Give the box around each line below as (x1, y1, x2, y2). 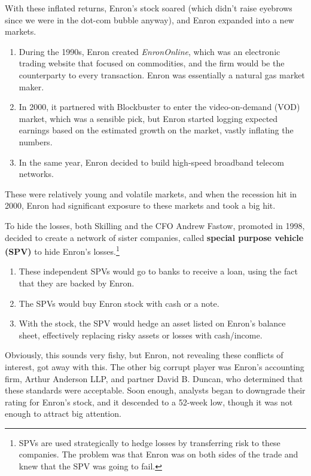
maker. (19, 80, 44, 93)
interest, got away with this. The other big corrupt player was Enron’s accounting (5, 360, 304, 373)
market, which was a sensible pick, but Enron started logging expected (19, 112, 278, 124)
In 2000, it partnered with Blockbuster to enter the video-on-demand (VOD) (19, 100, 300, 113)
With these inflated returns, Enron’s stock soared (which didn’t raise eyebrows (5, 2, 292, 14)
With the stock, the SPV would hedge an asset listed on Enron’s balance (19, 317, 286, 329)
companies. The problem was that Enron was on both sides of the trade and (19, 448, 298, 460)
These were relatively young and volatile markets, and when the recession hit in (5, 187, 297, 200)
